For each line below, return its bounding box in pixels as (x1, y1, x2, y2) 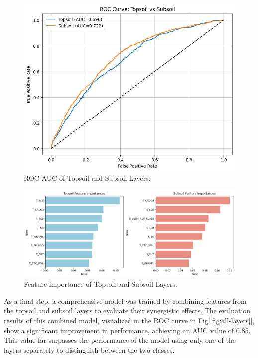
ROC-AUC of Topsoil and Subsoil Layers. (24, 173, 151, 183)
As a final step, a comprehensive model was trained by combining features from (4, 295, 247, 306)
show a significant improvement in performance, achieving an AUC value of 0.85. (4, 325, 251, 335)
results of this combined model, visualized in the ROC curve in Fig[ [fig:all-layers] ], (4, 315, 255, 325)
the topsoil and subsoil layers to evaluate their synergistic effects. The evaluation (4, 305, 251, 316)
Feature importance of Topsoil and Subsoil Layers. (24, 279, 177, 289)
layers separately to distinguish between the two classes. (4, 344, 175, 355)
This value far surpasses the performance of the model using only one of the (4, 335, 236, 345)
